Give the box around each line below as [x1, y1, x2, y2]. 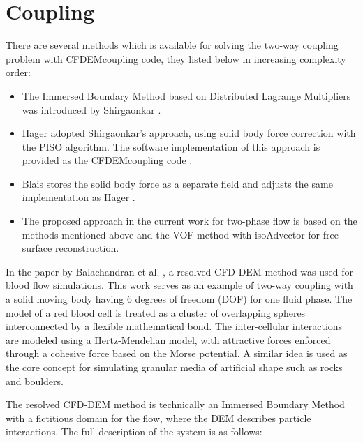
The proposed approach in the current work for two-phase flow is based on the [22, 213, 357, 228]
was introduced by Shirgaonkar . [22, 102, 161, 117]
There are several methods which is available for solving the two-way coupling [6, 38, 339, 52]
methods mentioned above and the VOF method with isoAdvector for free [22, 227, 339, 241]
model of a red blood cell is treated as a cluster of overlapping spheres [6, 305, 306, 320]
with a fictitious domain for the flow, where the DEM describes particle [6, 410, 311, 425]
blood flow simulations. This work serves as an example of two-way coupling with [6, 278, 353, 292]
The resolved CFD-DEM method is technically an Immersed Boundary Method [6, 397, 345, 412]
